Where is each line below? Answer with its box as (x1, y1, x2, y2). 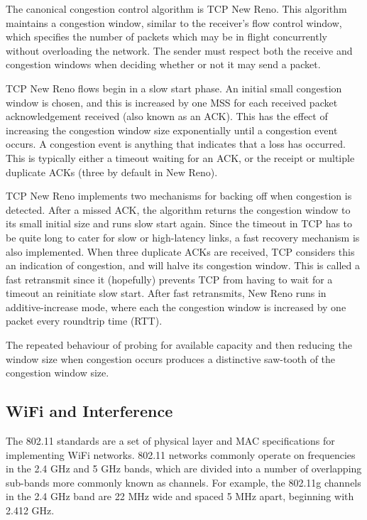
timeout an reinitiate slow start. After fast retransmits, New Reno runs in (6, 286, 327, 300)
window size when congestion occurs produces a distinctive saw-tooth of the (6, 351, 336, 366)
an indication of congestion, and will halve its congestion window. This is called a (6, 258, 360, 273)
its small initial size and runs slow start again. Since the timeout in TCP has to (6, 216, 353, 231)
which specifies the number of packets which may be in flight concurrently (6, 29, 327, 44)
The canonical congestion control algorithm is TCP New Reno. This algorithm (6, 1, 347, 16)
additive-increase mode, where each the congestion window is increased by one (6, 299, 346, 314)
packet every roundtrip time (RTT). (6, 313, 163, 328)
